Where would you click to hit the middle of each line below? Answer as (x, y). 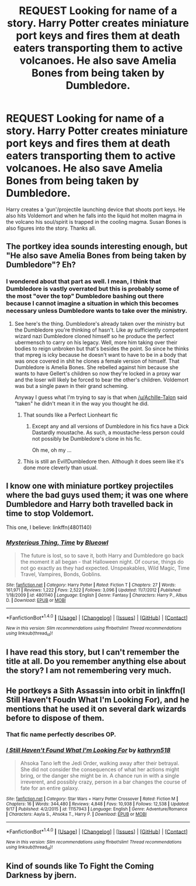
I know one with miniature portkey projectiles (90, 486)
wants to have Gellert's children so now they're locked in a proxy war (97, 373)
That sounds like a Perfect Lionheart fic (71, 415)
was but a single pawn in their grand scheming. (71, 386)
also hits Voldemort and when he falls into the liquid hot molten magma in (94, 216)
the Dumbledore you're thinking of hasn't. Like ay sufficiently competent (101, 330)
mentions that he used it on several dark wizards (96, 709)
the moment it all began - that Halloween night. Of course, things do (102, 561)
